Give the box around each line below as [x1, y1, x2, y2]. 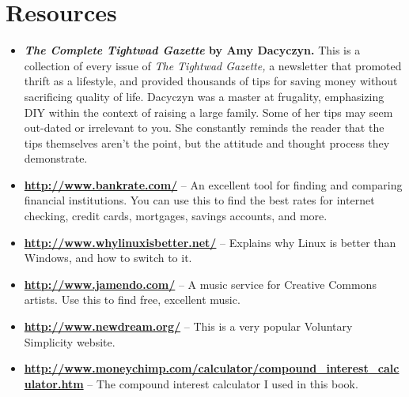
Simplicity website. [24, 333, 116, 350]
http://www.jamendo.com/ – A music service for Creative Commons [24, 275, 377, 292]
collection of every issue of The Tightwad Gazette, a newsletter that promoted [24, 57, 402, 73]
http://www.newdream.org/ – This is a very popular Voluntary [24, 318, 353, 335]
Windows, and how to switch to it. [24, 249, 192, 266]
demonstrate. [24, 150, 88, 167]
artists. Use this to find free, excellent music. [24, 291, 240, 308]
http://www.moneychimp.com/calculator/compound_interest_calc [24, 360, 400, 376]
